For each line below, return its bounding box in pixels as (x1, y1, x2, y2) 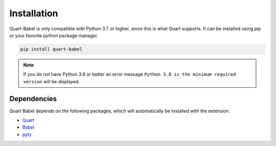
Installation (9, 8, 58, 19)
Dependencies (9, 94, 57, 103)
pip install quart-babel (20, 46, 83, 52)
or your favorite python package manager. (9, 32, 99, 38)
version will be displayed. (23, 78, 80, 84)
